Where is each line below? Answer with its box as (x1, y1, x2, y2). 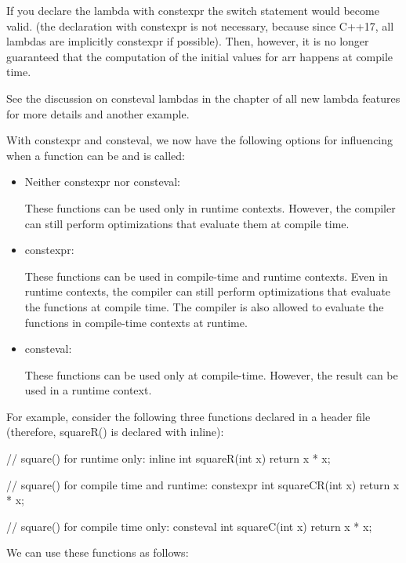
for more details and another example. (6, 105, 190, 122)
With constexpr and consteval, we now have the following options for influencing (6, 132, 393, 148)
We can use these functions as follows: (6, 544, 189, 561)
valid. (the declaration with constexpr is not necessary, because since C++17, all (6, 17, 394, 34)
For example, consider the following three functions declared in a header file (6, 408, 371, 424)
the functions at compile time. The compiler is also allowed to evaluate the (24, 298, 384, 314)
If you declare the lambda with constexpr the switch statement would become (6, 2, 379, 18)
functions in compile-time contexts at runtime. (24, 314, 248, 330)
